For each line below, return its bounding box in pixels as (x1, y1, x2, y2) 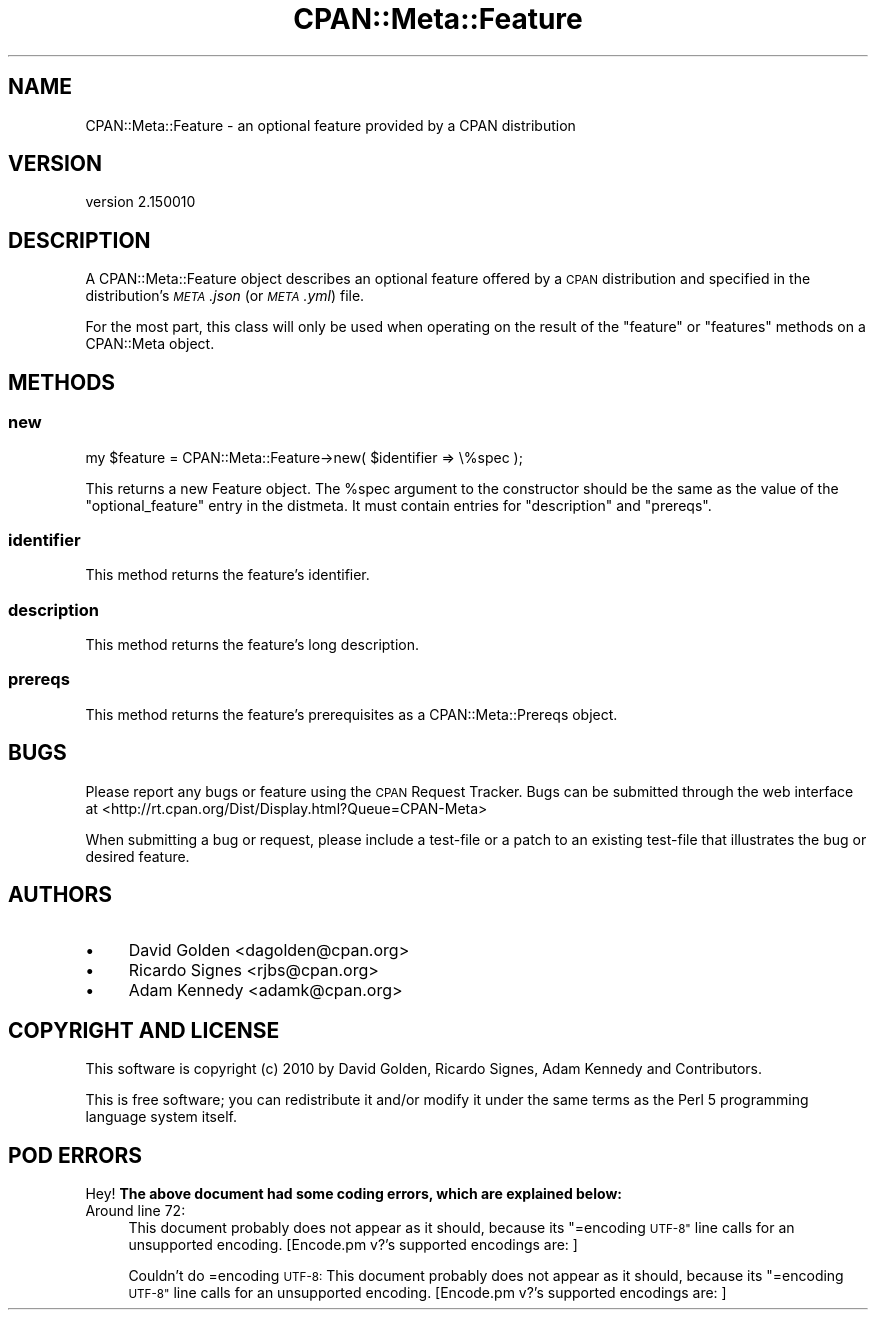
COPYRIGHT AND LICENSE (8, 1017, 280, 1043)
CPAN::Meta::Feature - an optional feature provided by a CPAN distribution (85, 116, 576, 134)
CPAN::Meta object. (85, 335, 215, 353)
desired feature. (85, 847, 190, 865)
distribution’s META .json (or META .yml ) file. (85, 287, 365, 305)
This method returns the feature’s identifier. (85, 566, 370, 584)
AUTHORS (8, 882, 113, 908)
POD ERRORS (8, 1142, 142, 1168)
